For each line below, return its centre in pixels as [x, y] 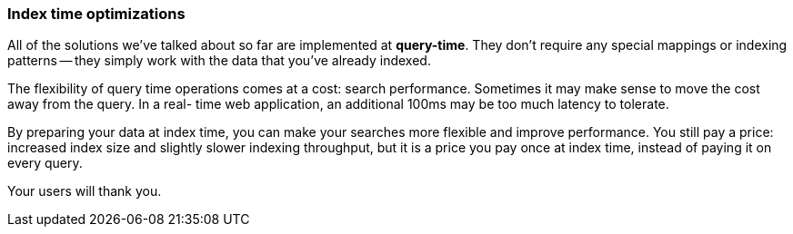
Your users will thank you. [85, 191]
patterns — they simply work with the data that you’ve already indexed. [219, 61]
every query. [45, 163]
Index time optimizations [96, 14]
